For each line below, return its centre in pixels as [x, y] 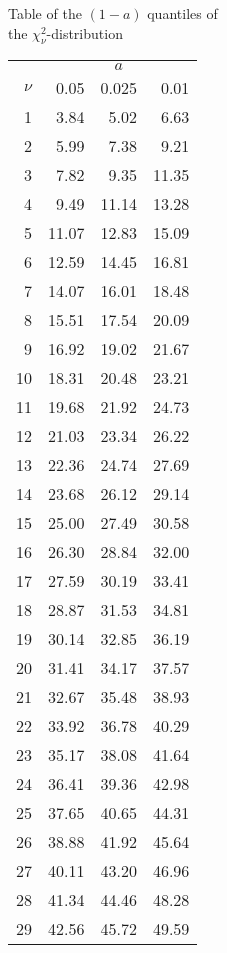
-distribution [84, 32]
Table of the [45, 13]
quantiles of [182, 13]
